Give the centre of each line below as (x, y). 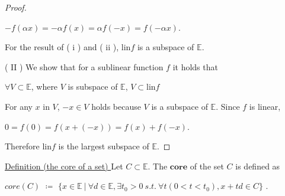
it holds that (195, 66)
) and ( (90, 47)
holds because (116, 106)
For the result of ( (37, 47)
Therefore (22, 146)
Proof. (16, 7)
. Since (228, 106)
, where (44, 86)
